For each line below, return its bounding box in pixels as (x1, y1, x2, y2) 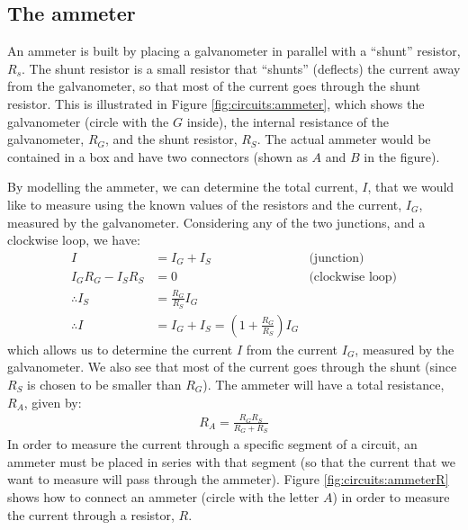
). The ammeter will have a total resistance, (202, 375, 445, 393)
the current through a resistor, (7, 505, 175, 524)
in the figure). (364, 147, 440, 166)
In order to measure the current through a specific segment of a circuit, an (7, 435, 418, 454)
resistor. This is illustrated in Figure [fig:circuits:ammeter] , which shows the (7, 94, 425, 112)
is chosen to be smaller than (27, 375, 182, 393)
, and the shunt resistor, (105, 130, 238, 148)
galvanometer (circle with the (7, 112, 169, 130)
